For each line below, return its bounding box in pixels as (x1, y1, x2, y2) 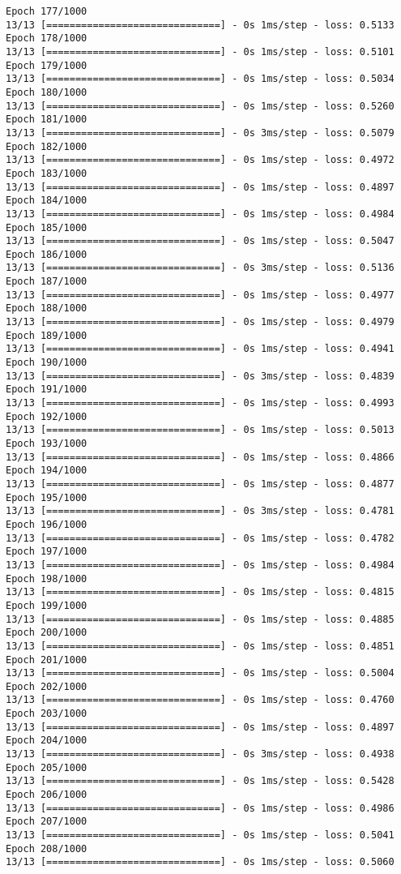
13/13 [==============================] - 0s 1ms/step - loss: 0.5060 (6, 856, 395, 868)
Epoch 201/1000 (6, 653, 87, 666)
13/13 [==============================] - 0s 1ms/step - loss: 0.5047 (6, 235, 395, 247)
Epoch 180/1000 (6, 86, 87, 98)
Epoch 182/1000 (6, 140, 87, 152)
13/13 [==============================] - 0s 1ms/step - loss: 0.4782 (6, 532, 395, 544)
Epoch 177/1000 (6, 6, 87, 17)
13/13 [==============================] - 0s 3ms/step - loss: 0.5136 (6, 262, 395, 274)
